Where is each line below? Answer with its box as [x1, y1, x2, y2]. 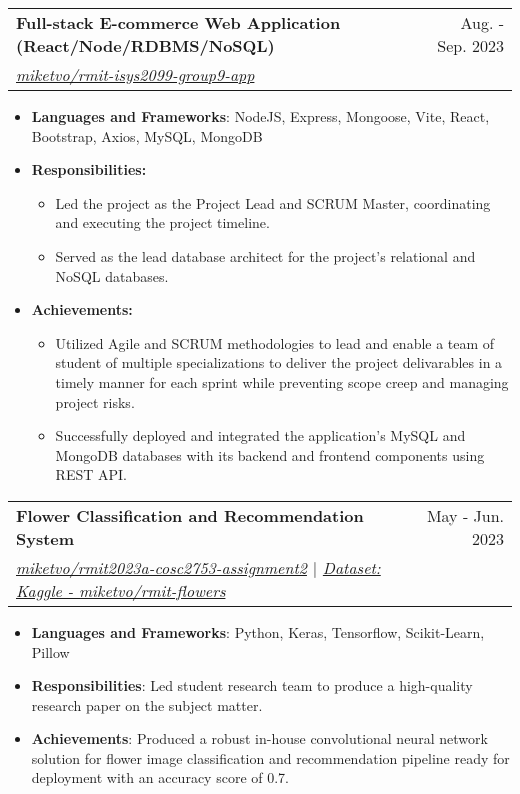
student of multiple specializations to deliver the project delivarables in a [55, 352, 503, 373]
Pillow [31, 641, 70, 662]
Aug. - [460, 11, 504, 34]
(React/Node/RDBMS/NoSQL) [16, 34, 275, 57]
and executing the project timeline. [55, 212, 270, 233]
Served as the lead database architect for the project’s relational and [55, 245, 476, 266]
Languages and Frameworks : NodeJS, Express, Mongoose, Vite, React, [31, 106, 490, 126]
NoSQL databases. [55, 265, 169, 286]
